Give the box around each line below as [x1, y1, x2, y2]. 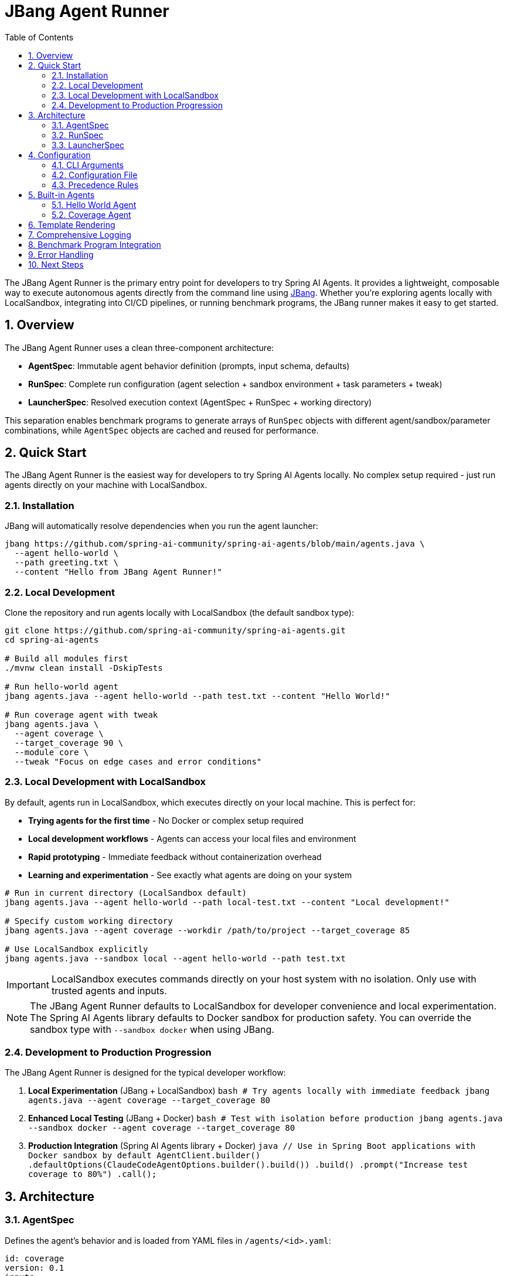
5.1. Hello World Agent [52, 199, 137, 210]
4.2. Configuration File [52, 169, 138, 180]
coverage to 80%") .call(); [28, 1169, 157, 1179]
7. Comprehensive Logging [28, 229, 131, 240]
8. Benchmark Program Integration [28, 239, 161, 250]
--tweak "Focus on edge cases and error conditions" [14, 756, 262, 766]
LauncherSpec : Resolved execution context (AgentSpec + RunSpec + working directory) [28, 397, 372, 407]
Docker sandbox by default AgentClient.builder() [28, 1151, 261, 1161]
